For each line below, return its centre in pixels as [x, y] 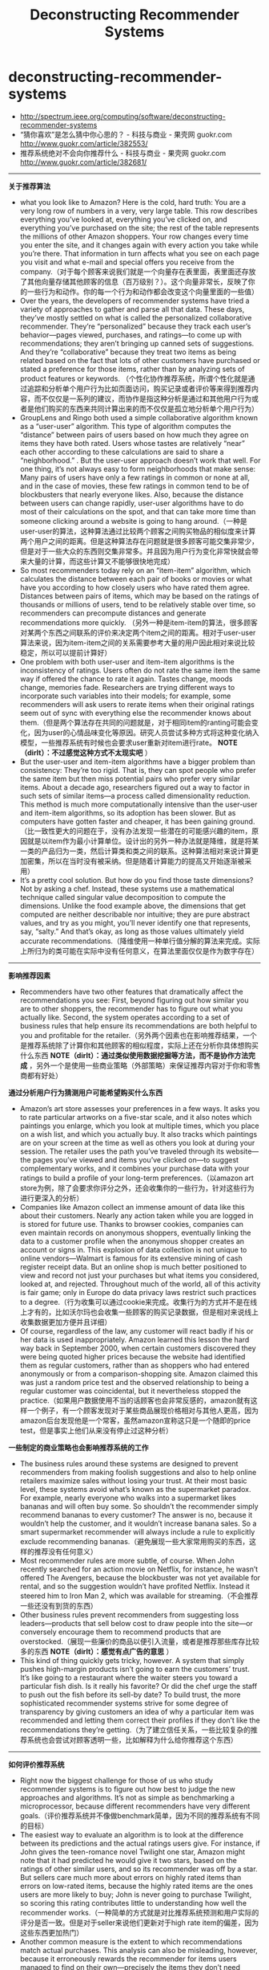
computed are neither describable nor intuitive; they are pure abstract [135, 914]
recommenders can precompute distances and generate [113, 613]
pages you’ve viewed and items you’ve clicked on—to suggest [135, 1159]
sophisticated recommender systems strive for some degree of [124, 1703]
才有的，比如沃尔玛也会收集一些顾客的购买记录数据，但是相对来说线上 [143, 1312]
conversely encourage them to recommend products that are [120, 1632]
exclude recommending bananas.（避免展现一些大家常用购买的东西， [134, 1541]
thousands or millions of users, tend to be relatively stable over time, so [138, 604]
